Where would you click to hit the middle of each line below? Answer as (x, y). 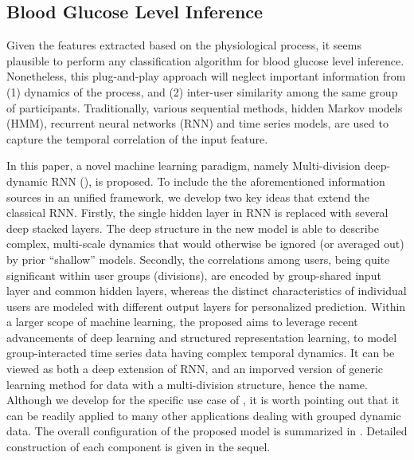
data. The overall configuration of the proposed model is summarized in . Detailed (207, 431)
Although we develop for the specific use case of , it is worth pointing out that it (203, 400)
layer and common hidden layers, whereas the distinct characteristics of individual (207, 291)
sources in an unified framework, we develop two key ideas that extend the (188, 197)
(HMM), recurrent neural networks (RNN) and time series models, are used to (197, 123)
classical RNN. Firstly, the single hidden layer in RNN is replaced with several (197, 212)
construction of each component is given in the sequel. (139, 447)
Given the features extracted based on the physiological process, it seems (184, 45)
